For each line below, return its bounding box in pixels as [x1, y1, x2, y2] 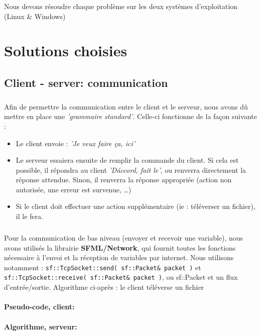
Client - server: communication [4, 74, 168, 90]
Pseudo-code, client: [4, 301, 75, 312]
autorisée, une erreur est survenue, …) [16, 184, 132, 194]
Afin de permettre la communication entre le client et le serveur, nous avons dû [4, 101, 248, 111]
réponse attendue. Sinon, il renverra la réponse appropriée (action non [16, 174, 232, 185]
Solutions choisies [4, 40, 127, 61]
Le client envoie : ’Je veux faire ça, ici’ [16, 138, 136, 148]
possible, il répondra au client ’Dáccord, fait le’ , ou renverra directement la [16, 164, 246, 175]
